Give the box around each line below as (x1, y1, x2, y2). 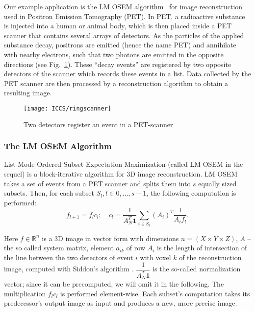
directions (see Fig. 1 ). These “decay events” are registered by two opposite (4, 59, 231, 69)
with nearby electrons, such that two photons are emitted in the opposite (4, 49, 224, 59)
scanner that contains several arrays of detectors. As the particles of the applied (4, 30, 244, 40)
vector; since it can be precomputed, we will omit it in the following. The (4, 279, 224, 289)
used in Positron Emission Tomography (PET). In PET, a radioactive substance (4, 11, 245, 21)
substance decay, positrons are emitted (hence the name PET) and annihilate (4, 40, 236, 50)
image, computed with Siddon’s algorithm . (4, 264, 134, 274)
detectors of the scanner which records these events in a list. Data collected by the (4, 68, 251, 79)
